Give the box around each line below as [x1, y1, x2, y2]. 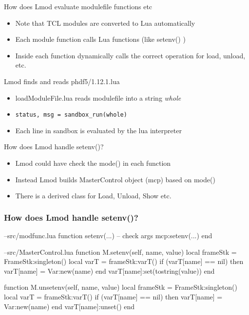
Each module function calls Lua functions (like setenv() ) [15, 34, 186, 44]
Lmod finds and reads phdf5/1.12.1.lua [4, 76, 120, 86]
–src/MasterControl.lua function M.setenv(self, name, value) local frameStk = [4, 246, 237, 257]
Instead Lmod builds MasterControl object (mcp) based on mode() [15, 174, 215, 184]
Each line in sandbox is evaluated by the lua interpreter [15, 125, 182, 135]
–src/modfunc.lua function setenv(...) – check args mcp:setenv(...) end [4, 230, 212, 240]
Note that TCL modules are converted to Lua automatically [15, 17, 195, 28]
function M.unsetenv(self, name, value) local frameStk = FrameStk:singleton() [4, 282, 237, 292]
